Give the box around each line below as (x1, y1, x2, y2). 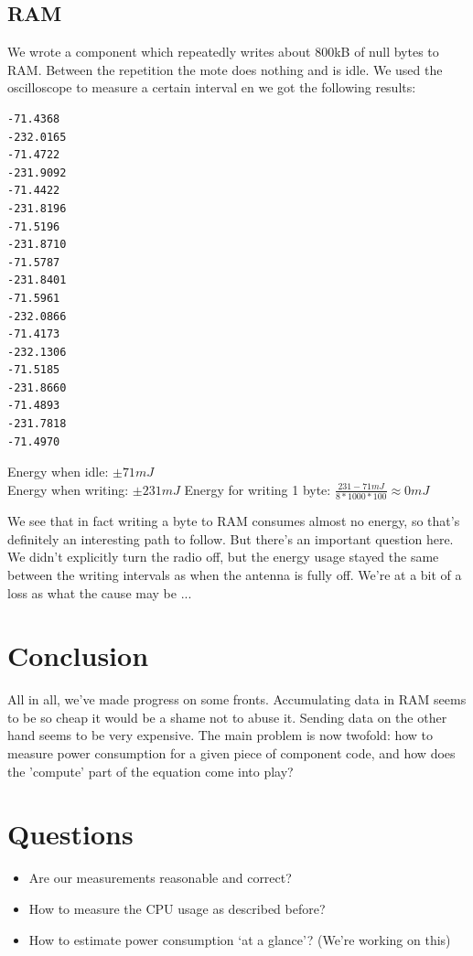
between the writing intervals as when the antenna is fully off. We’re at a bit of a (7, 564, 462, 584)
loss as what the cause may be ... (7, 583, 192, 602)
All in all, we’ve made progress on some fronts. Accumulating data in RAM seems (7, 690, 467, 709)
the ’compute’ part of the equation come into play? (7, 761, 294, 780)
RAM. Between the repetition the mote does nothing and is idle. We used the (7, 59, 443, 79)
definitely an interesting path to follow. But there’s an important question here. (7, 529, 454, 548)
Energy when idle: (7, 462, 109, 481)
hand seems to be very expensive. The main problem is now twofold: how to (7, 725, 434, 745)
